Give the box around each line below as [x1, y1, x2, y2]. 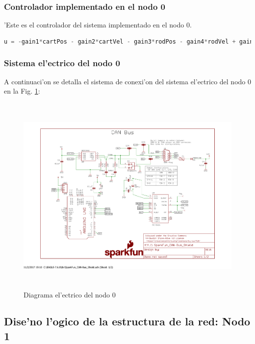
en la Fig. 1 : [4, 86, 40, 96]
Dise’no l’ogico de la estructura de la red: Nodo [4, 314, 251, 329]
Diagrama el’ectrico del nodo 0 [24, 290, 116, 300]
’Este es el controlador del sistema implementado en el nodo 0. [4, 20, 192, 30]
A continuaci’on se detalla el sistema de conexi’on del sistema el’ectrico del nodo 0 [4, 76, 251, 86]
